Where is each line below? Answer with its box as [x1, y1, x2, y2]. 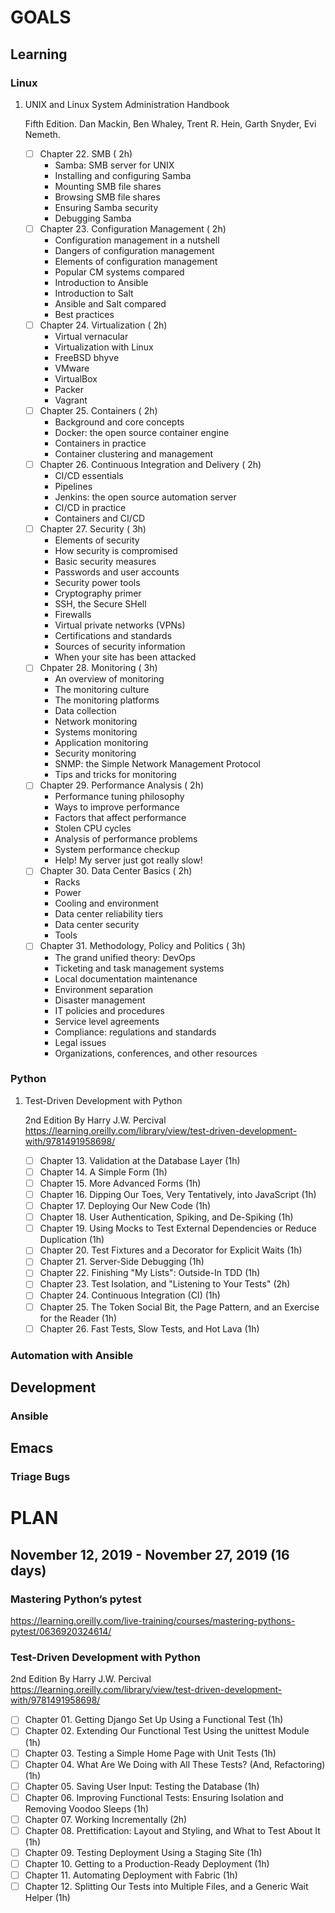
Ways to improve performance [54, 801, 180, 813]
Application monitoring [54, 737, 149, 749]
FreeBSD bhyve [54, 352, 120, 364]
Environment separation [54, 983, 153, 995]
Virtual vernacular [54, 331, 129, 343]
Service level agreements [54, 1015, 160, 1027]
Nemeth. [24, 128, 61, 140]
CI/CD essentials [54, 470, 124, 482]
